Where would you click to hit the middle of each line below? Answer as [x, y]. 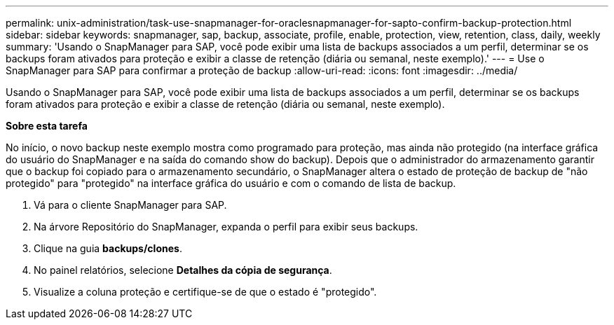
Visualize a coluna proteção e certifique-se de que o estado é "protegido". [205, 292]
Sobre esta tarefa [47, 126]
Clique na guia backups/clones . [108, 248]
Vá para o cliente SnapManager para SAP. [130, 205]
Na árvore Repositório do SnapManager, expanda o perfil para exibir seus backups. [226, 227]
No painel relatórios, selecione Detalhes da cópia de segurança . [183, 270]
